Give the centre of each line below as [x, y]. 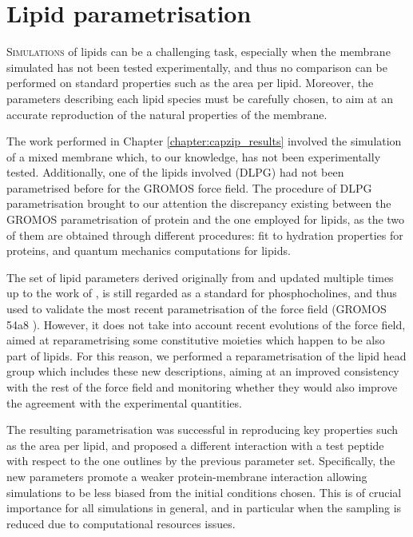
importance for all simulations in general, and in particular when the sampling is [204, 508]
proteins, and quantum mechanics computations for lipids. [149, 251]
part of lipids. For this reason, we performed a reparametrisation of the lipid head [206, 355]
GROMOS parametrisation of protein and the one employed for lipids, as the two [206, 219]
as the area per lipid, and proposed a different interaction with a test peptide [195, 445]
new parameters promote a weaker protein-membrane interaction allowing [187, 476]
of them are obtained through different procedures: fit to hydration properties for [205, 235]
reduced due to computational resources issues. [121, 523]
